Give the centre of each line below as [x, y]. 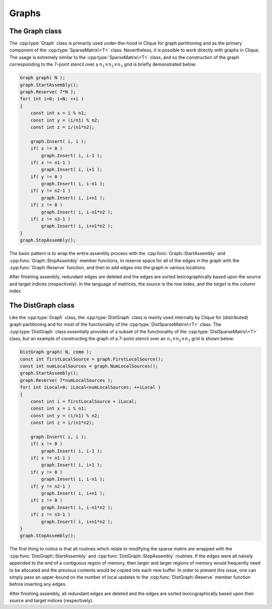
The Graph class [36, 31]
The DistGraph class [42, 305]
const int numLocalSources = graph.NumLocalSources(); [89, 366]
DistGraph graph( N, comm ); [56, 352]
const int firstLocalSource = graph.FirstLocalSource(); [92, 359]
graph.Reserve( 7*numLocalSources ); [66, 380]
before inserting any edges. [38, 584]
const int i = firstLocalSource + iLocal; [84, 401]
